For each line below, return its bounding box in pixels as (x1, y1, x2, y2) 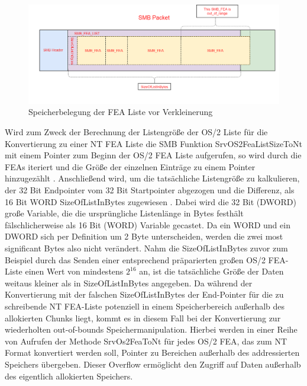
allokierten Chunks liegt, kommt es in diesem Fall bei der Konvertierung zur (5, 311, 281, 324)
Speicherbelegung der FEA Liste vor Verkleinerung (28, 106, 213, 118)
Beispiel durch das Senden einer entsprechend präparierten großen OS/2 (5, 253, 266, 266)
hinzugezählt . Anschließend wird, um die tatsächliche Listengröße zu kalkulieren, (5, 172, 300, 184)
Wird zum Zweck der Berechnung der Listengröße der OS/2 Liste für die (5, 126, 268, 138)
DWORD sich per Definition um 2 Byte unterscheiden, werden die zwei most (5, 230, 283, 243)
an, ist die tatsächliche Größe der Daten (139, 265, 284, 277)
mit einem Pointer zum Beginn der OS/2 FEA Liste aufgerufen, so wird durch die (5, 149, 302, 161)
